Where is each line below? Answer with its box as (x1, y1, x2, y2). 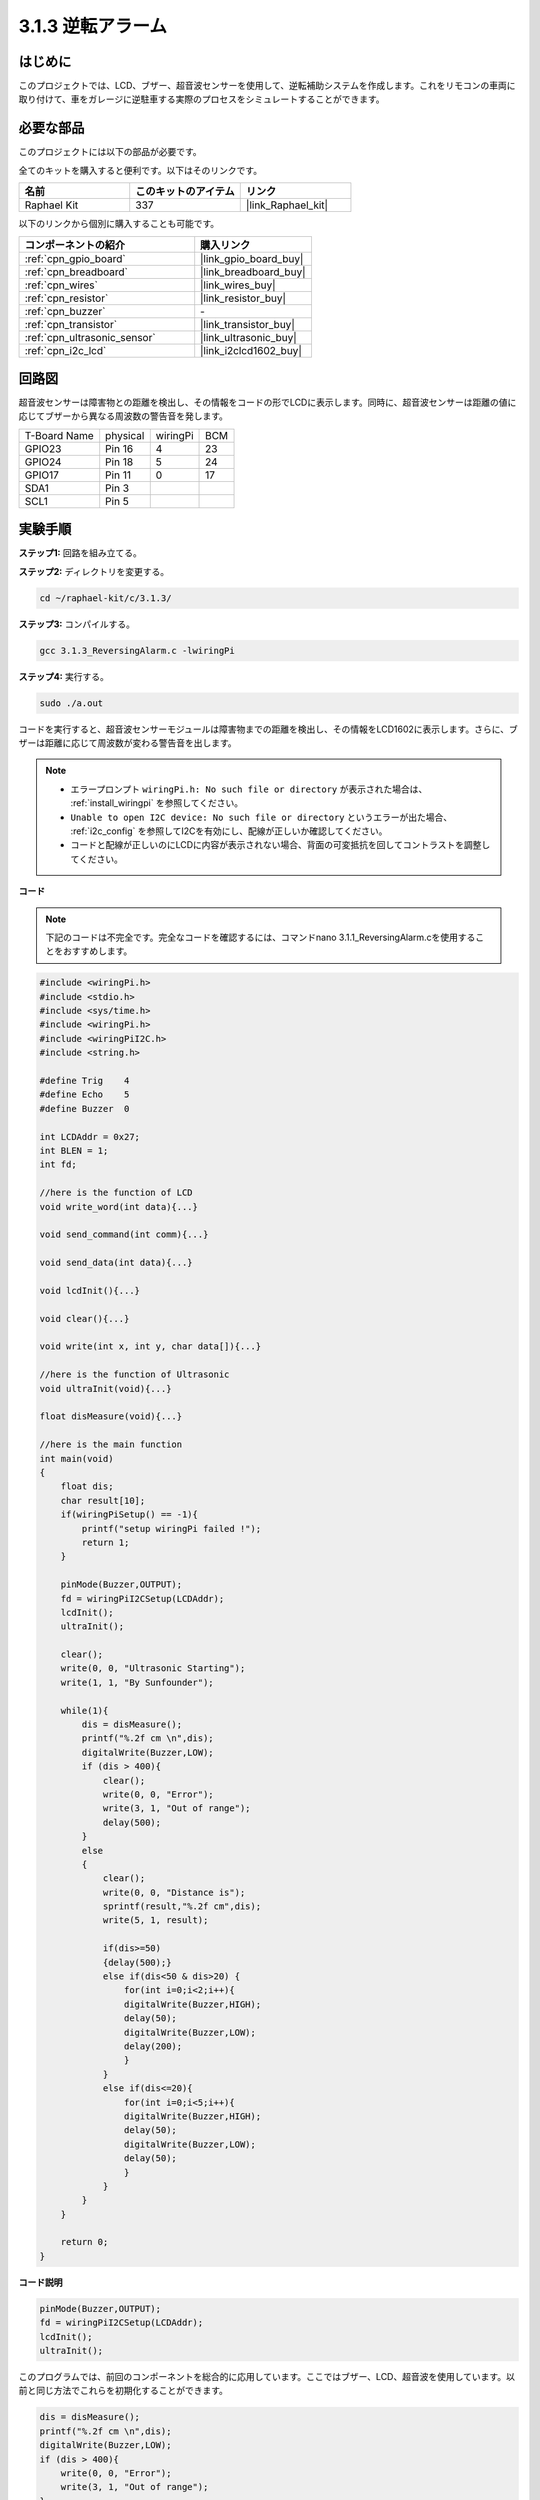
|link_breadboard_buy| (200, 265, 306, 279)
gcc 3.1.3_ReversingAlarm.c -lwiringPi (39, 645, 235, 656)
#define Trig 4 (39, 1075, 130, 1087)
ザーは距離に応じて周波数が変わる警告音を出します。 (18, 737, 237, 749)
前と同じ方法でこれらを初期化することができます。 (18, 2385, 229, 2397)
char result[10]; (60, 1495, 146, 1506)
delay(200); (123, 2041, 183, 2052)
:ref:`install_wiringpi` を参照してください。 (70, 797, 244, 809)
